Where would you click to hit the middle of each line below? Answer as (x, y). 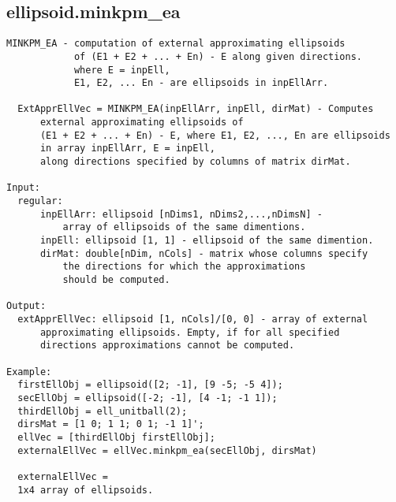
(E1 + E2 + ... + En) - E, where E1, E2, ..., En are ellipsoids (215, 135)
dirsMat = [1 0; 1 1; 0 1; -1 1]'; (111, 424)
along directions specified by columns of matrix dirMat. (195, 162)
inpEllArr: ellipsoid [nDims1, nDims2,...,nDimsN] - (181, 214)
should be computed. (116, 280)
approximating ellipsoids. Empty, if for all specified (190, 332)
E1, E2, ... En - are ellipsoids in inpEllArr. (201, 83)
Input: (23, 188)
